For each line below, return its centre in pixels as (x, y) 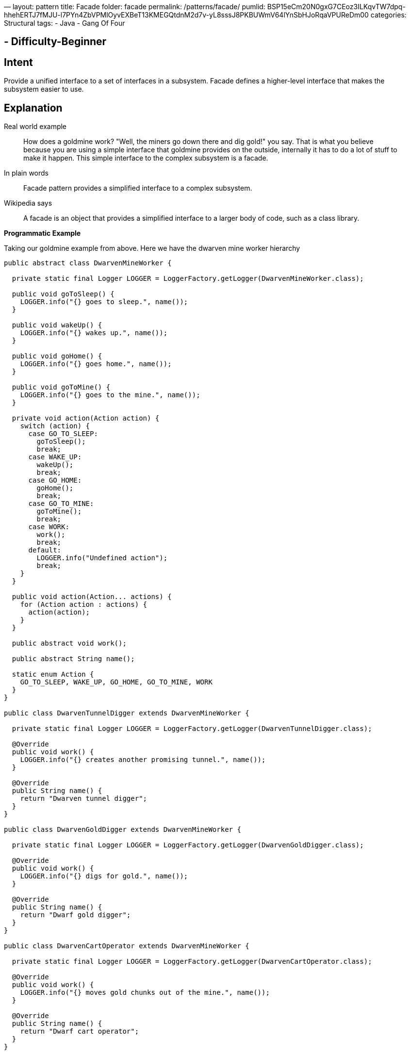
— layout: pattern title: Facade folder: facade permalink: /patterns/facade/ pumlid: (135, 7)
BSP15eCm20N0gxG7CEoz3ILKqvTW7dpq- (336, 7)
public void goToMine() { (61, 387)
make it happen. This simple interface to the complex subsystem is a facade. (146, 158)
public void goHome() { (57, 356)
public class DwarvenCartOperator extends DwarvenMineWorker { (127, 946)
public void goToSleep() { (63, 294)
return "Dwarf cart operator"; (80, 1031)
